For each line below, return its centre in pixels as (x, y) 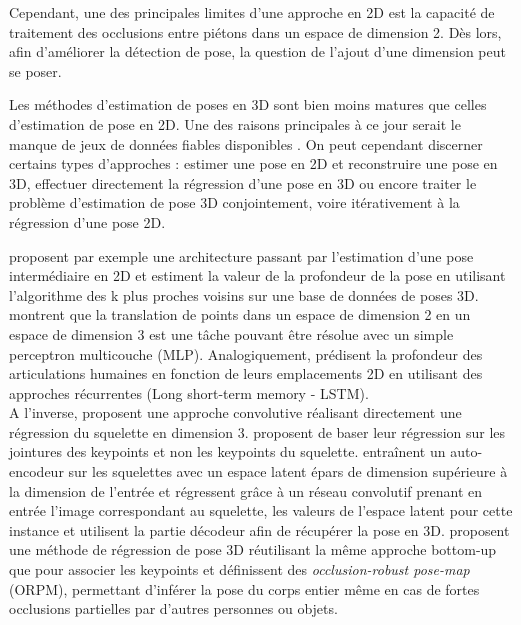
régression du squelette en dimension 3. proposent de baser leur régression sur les (257, 431)
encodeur (36, 471)
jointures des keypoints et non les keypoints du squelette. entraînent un (227, 451)
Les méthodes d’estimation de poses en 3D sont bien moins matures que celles (248, 104)
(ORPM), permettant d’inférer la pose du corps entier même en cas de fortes (244, 588)
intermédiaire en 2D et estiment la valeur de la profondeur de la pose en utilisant (257, 275)
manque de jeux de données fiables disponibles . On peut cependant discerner (246, 143)
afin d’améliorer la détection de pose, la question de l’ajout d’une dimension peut (257, 51)
